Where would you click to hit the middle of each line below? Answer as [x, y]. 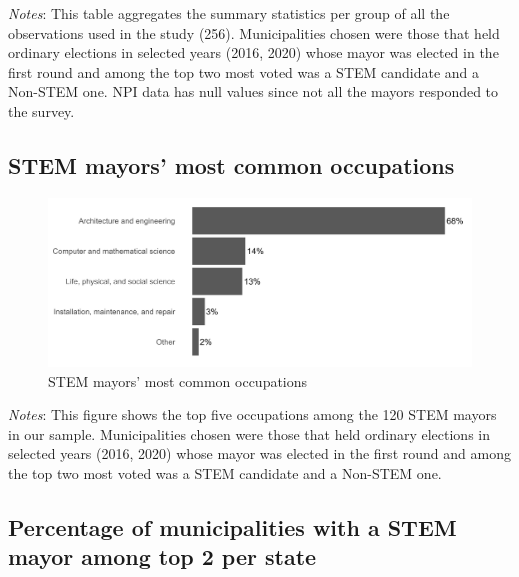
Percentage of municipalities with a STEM [232, 527]
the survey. [41, 110]
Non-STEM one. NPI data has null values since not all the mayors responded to [253, 91]
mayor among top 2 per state [162, 556]
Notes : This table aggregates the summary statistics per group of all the [229, 13]
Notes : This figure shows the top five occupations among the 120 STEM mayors [252, 414]
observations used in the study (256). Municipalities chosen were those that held [254, 32]
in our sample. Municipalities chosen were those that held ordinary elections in [249, 433]
